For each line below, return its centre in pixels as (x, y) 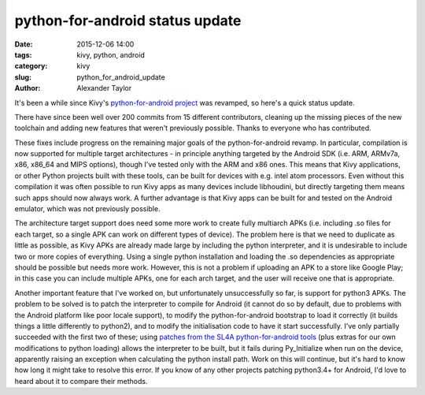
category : (31, 66)
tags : (23, 54)
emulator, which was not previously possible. (87, 209)
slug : (23, 77)
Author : (28, 88)
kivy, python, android (111, 54)
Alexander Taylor (104, 88)
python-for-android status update (128, 20)
